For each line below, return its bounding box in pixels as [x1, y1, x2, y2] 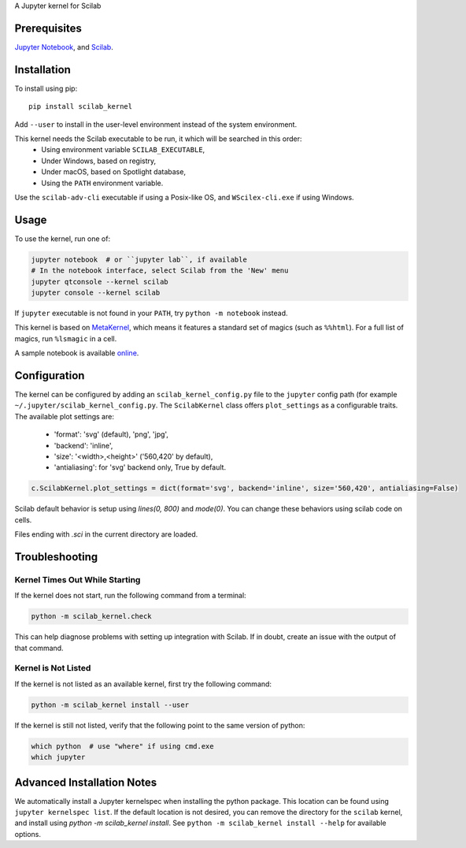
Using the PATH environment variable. [41, 178, 164, 188]
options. [14, 829, 42, 839]
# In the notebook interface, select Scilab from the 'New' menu [31, 266, 289, 275]
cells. [14, 515, 32, 524]
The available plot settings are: [14, 411, 114, 421]
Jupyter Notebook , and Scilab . [14, 42, 113, 51]
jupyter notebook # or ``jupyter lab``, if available [31, 255, 247, 264]
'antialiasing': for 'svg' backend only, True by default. [54, 463, 227, 472]
